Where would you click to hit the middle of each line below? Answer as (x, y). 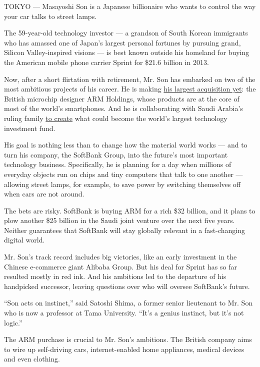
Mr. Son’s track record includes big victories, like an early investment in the (120, 257)
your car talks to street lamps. (50, 16)
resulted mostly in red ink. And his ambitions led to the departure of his (115, 276)
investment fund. (30, 128)
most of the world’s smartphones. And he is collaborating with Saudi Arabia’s (123, 108)
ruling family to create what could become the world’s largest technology (116, 118)
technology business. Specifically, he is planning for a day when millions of (118, 164)
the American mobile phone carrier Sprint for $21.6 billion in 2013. (106, 62)
